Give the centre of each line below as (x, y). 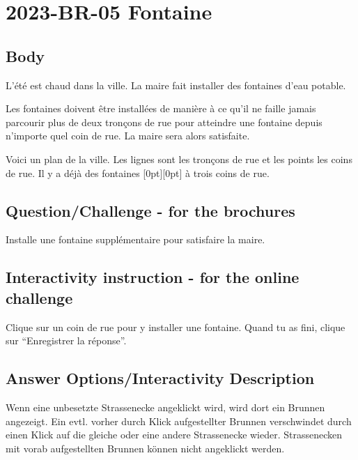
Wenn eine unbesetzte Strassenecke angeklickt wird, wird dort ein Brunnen (165, 407)
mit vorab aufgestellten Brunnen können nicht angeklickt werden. (145, 448)
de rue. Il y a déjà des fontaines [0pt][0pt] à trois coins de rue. (138, 172)
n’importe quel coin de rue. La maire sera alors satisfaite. (128, 136)
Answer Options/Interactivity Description (160, 378)
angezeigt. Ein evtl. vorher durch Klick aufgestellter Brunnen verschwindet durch (179, 421)
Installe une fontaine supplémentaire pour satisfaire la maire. (135, 239)
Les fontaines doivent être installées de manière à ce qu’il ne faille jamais (161, 108)
